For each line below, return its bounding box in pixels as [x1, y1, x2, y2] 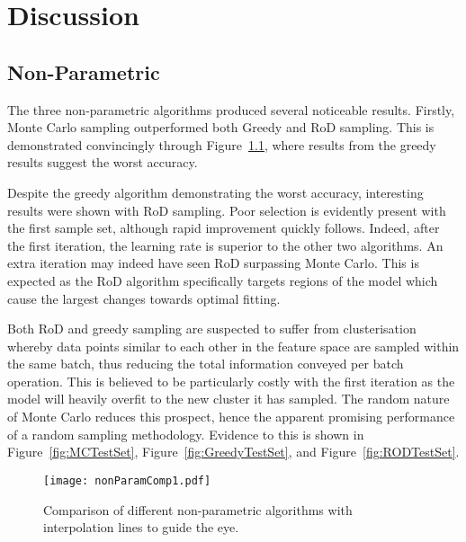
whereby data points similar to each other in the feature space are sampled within [7, 336, 460, 355]
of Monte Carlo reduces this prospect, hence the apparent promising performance [7, 407, 455, 426]
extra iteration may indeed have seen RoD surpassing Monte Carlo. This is [7, 253, 419, 272]
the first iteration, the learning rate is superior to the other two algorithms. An [7, 235, 444, 254]
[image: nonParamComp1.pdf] [43, 474, 211, 487]
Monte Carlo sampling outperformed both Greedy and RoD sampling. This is [7, 118, 435, 137]
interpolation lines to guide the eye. [43, 518, 239, 537]
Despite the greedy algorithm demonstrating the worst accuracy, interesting [7, 182, 424, 201]
